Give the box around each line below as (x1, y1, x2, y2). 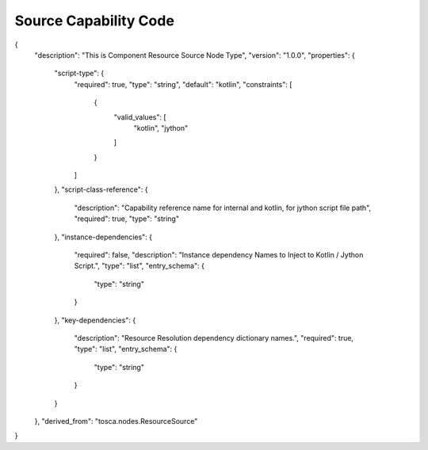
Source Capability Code (14, 12, 174, 29)
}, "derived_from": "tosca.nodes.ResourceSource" (34, 416, 198, 425)
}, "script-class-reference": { (54, 185, 148, 194)
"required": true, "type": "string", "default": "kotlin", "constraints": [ (74, 79, 292, 89)
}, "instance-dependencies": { (54, 232, 153, 242)
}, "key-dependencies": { (54, 315, 136, 325)
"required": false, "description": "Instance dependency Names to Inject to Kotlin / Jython (74, 250, 364, 260)
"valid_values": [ (113, 112, 166, 122)
